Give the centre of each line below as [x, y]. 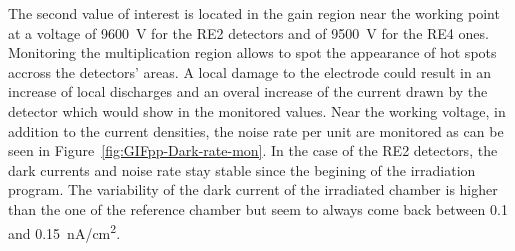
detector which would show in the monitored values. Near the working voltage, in [257, 110]
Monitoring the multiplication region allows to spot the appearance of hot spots [252, 52]
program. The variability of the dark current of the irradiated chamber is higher [253, 189]
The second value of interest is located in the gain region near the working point [254, 13]
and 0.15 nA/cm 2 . [64, 231]
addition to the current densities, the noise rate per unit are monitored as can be [256, 130]
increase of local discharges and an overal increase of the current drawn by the [248, 91]
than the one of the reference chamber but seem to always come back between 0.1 [258, 208]
